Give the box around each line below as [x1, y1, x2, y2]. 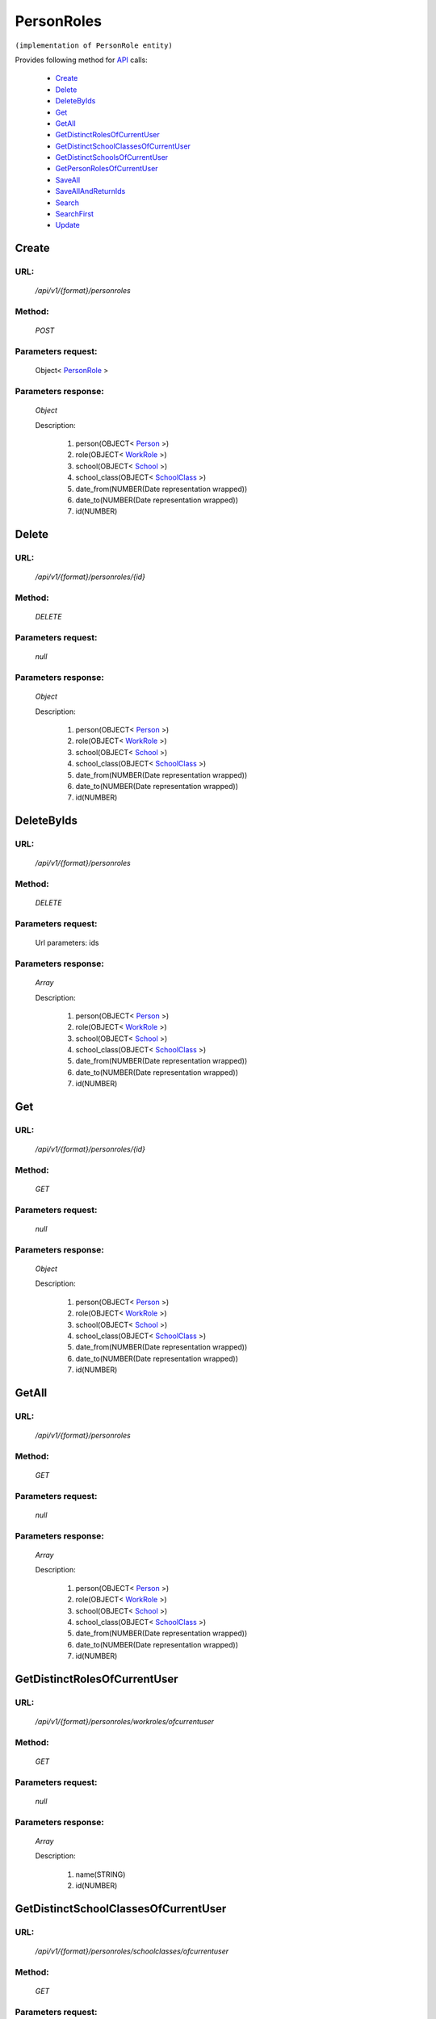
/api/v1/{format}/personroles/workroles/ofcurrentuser [35, 1717, 214, 1727]
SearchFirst [55, 209, 94, 219]
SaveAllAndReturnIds [55, 187, 126, 196]
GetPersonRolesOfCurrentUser [55, 164, 158, 174]
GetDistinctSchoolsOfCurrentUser [55, 153, 169, 162]
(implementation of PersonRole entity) [15, 40, 173, 50]
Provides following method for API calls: [15, 55, 149, 65]
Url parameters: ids [35, 938, 99, 948]
